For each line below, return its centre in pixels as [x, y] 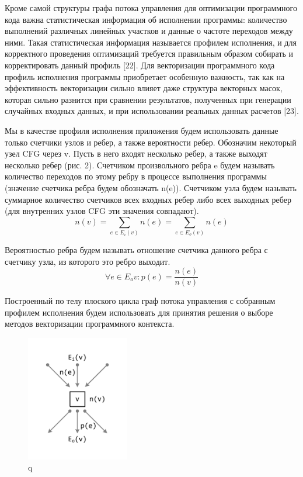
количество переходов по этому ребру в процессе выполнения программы [136, 176]
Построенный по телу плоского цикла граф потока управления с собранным [140, 301]
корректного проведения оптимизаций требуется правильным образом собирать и [149, 53]
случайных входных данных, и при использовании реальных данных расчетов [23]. [152, 111]
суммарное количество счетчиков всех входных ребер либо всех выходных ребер [148, 199]
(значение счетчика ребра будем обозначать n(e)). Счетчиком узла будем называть [151, 187]
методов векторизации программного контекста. [90, 324]
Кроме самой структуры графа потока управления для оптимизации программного [151, 8]
